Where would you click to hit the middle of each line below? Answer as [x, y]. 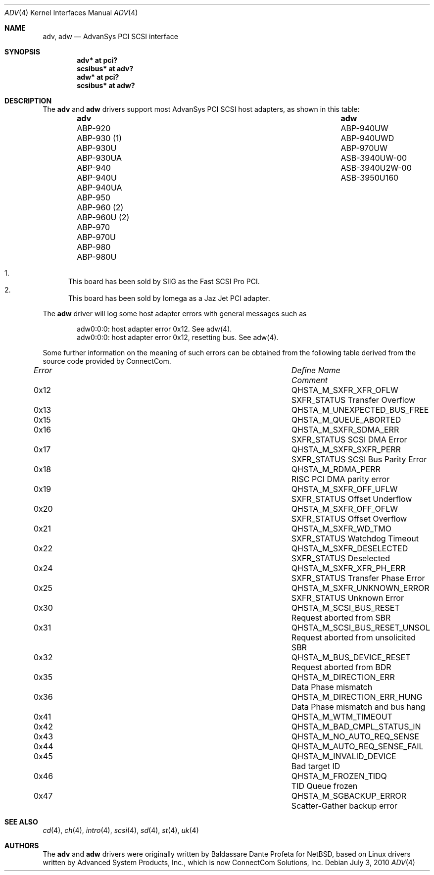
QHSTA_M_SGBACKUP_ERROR [349, 796]
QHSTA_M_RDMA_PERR [336, 469]
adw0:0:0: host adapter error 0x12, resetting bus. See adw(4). [178, 337]
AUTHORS [22, 846]
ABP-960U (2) [103, 217]
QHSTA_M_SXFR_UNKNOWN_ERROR [360, 588]
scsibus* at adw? [106, 85]
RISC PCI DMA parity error [340, 479]
